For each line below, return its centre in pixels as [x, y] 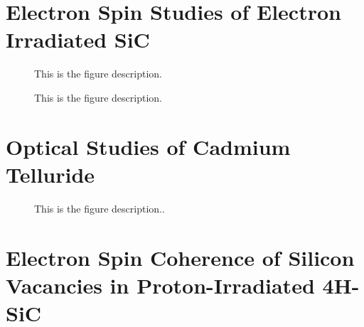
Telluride [50, 174]
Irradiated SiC [78, 39]
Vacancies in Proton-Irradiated [160, 285]
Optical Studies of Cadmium [148, 146]
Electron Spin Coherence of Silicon [180, 257]
